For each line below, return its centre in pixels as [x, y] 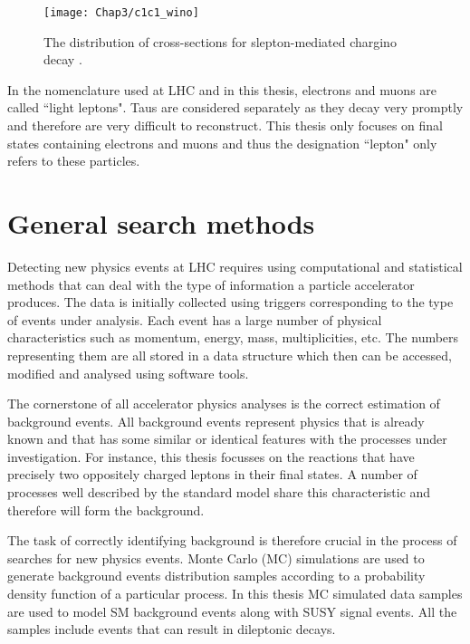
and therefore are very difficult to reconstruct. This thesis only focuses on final [225, 125]
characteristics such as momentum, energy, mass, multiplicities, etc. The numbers [233, 337]
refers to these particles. [74, 161]
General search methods [161, 223]
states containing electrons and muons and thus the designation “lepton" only [222, 143]
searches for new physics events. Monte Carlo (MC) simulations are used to [216, 557]
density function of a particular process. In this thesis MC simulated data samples [235, 594]
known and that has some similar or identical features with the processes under [227, 439]
